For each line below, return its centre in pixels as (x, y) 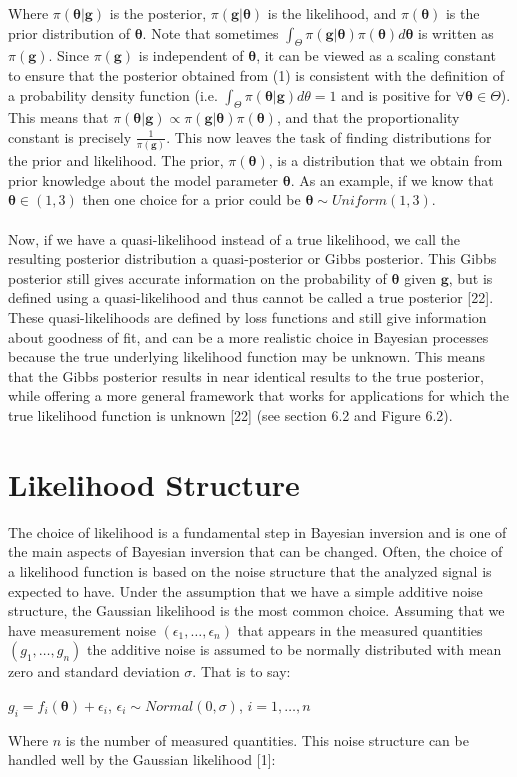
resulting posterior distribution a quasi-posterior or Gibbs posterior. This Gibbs (252, 258)
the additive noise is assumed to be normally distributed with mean (294, 649)
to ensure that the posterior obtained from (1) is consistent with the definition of (256, 74)
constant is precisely (70, 136)
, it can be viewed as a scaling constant (376, 55)
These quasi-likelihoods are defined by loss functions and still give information (247, 317)
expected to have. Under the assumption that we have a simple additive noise (245, 590)
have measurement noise (82, 629)
